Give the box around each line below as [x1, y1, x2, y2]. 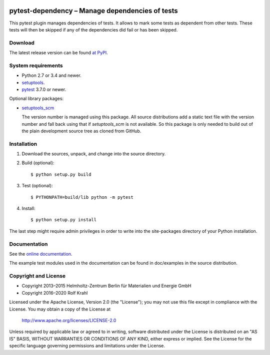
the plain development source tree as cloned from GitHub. [21, 128, 141, 134]
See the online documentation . [9, 251, 72, 257]
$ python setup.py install [30, 217, 97, 223]
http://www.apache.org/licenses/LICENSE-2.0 [21, 318, 116, 324]
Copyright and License [9, 273, 66, 280]
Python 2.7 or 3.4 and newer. [21, 72, 82, 78]
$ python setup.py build [30, 171, 91, 177]
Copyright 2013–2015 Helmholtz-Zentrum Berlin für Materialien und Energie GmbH [21, 283, 191, 289]
